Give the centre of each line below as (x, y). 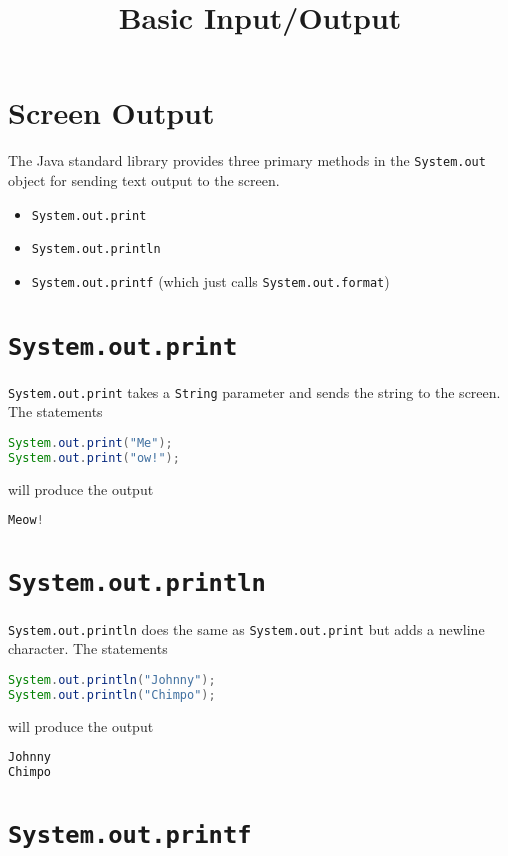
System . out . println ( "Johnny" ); (112, 679)
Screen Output (111, 112)
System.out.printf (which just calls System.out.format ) (210, 280)
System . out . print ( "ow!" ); (94, 457)
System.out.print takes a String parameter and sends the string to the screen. (254, 391)
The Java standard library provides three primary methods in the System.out (247, 160)
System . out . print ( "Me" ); (90, 443)
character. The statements (88, 648)
